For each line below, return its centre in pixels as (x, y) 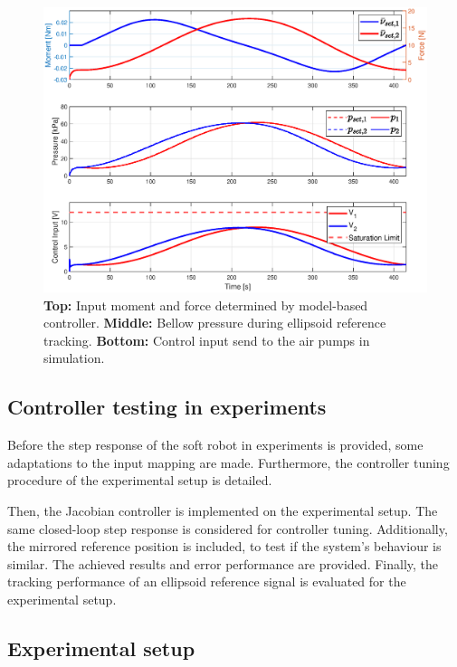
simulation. (74, 358)
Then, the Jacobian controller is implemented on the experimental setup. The (223, 511)
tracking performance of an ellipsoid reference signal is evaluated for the (207, 581)
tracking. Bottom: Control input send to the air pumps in (207, 340)
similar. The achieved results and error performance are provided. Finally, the (223, 563)
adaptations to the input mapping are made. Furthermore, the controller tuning (228, 462)
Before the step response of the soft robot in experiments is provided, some (215, 445)
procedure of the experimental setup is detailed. (140, 480)
